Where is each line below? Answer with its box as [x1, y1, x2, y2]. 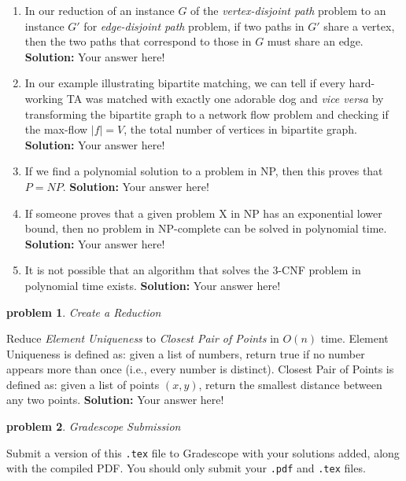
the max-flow [24, 121, 88, 138]
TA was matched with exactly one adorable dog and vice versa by [66, 90, 384, 106]
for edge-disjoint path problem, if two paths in [83, 17, 304, 34]
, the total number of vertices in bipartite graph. [124, 121, 357, 138]
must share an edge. [267, 33, 364, 50]
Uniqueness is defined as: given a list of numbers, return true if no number [6, 345, 365, 362]
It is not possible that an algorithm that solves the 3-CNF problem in [24, 262, 361, 278]
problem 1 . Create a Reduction [6, 303, 161, 320]
